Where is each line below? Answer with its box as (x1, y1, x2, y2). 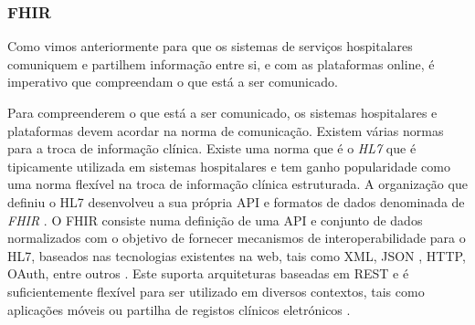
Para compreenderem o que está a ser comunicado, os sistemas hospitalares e (7, 103, 438, 121)
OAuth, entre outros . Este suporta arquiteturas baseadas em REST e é (7, 264, 409, 283)
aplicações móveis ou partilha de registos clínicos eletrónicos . (7, 299, 351, 319)
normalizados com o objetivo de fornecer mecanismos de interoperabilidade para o (7, 228, 466, 247)
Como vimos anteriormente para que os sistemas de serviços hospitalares (7, 37, 413, 56)
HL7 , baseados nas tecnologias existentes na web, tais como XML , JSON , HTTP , (7, 246, 466, 265)
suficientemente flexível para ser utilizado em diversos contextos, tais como (7, 281, 425, 300)
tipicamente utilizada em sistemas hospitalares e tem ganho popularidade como (7, 156, 450, 175)
